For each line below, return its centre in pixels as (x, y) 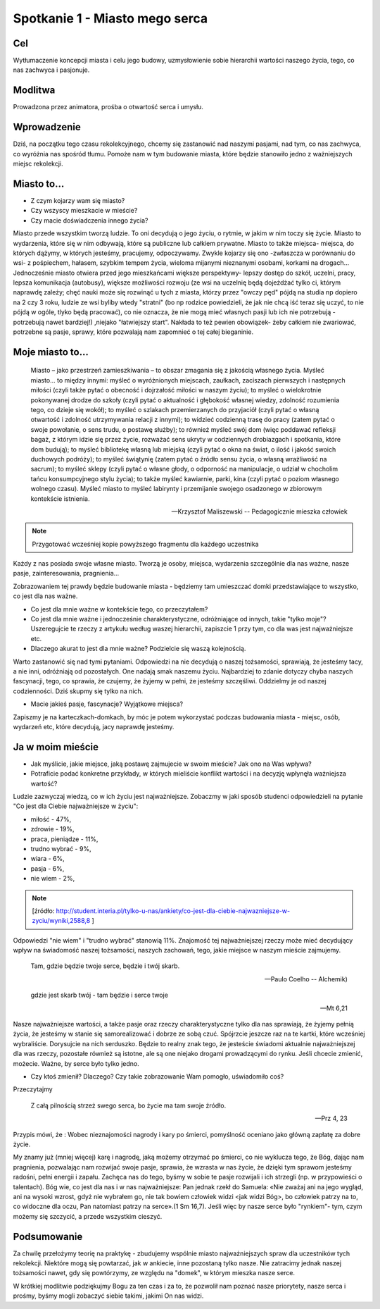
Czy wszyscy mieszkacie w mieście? (84, 211)
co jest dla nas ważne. (45, 596)
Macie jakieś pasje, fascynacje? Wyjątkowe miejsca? (107, 704)
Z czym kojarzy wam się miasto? (78, 200)
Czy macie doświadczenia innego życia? (89, 220)
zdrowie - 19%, (52, 829)
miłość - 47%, (51, 819)
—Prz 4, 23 (331, 1118)
